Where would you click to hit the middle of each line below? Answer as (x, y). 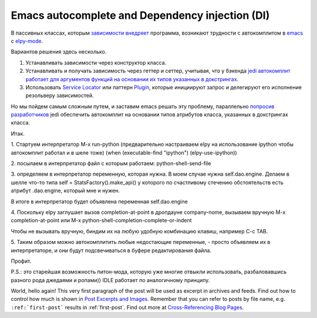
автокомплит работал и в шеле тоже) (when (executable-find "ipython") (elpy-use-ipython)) (124, 152)
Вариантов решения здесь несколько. (59, 52)
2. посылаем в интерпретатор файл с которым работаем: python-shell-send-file (111, 163)
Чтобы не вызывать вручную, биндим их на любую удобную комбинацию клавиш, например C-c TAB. (139, 231)
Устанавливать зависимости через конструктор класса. (96, 62)
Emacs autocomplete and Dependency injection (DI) (140, 15)
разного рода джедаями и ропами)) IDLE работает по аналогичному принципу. (110, 280)
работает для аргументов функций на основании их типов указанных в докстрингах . (132, 79)
